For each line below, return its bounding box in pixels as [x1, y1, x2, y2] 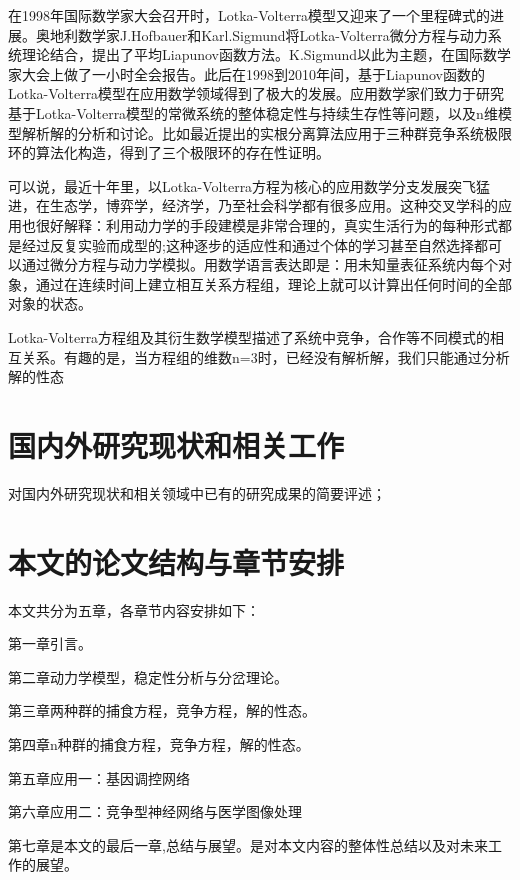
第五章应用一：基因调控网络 [8, 767, 190, 788]
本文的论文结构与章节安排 [8, 541, 345, 582]
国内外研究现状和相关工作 [8, 424, 345, 465]
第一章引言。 [8, 633, 92, 654]
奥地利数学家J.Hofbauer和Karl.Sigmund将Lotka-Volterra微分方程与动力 [35, 24, 488, 45]
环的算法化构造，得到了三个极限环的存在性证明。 [8, 142, 330, 163]
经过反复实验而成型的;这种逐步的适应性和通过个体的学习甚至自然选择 [21, 234, 474, 255]
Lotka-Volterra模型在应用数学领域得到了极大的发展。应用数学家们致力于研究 [8, 83, 505, 104]
